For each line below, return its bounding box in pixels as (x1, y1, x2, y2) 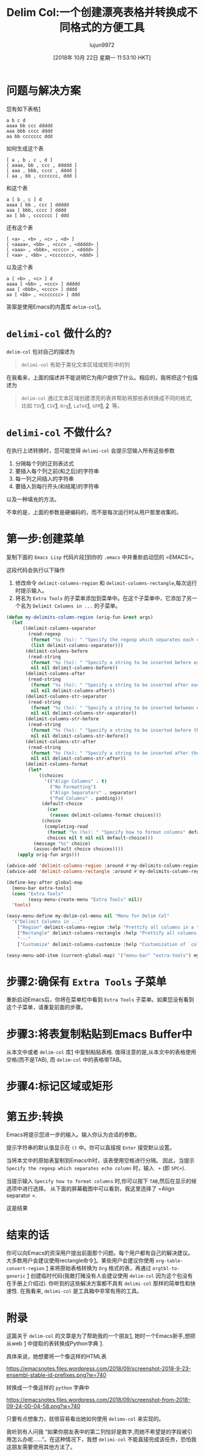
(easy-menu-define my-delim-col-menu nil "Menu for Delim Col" (6, 913, 170, 919)
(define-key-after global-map (6, 879, 83, 886)
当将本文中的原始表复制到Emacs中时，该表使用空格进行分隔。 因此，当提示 (6, 1157, 195, 1164)
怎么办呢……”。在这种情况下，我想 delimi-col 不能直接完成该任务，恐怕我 (11, 1436, 197, 1443)
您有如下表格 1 (6, 105, 41, 113)
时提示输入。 (15, 587, 47, 594)
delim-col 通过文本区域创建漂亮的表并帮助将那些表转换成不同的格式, (21, 394, 193, 402)
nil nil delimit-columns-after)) (30, 687, 115, 694)
